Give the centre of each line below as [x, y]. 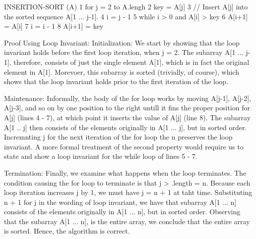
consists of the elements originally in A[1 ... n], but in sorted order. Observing [122, 212]
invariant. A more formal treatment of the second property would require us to [124, 146]
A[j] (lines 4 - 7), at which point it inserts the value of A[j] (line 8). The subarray [128, 117]
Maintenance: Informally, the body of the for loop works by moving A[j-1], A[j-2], [128, 98]
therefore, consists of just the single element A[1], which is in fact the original [131, 62]
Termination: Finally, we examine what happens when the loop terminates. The [125, 172]
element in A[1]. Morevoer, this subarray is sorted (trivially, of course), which [122, 72]
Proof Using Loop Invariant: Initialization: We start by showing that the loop [122, 42]
